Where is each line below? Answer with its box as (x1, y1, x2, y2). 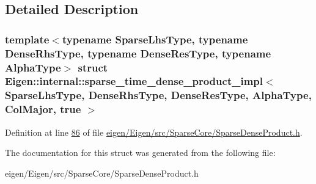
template (5, 31, 50, 46)
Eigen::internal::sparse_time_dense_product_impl (5, 73, 263, 89)
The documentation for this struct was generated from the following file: (5, 146, 276, 159)
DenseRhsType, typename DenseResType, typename (5, 45, 271, 61)
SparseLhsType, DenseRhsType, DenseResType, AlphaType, (5, 87, 312, 103)
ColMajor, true (5, 101, 81, 117)
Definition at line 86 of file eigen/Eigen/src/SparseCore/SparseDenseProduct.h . (5, 125, 303, 138)
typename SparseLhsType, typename (62, 31, 248, 46)
